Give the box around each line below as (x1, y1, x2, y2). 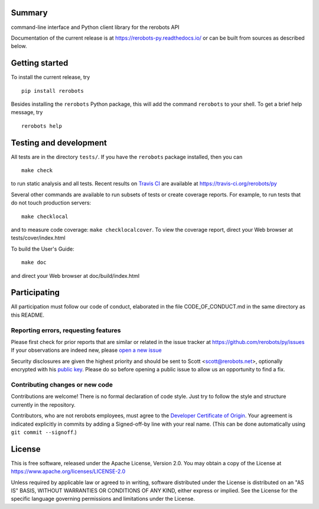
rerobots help (21, 122, 62, 129)
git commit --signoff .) (11, 429, 77, 436)
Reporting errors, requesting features (11, 326, 121, 334)
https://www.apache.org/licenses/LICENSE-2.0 (11, 468, 126, 475)
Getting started (11, 58, 69, 68)
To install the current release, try (11, 74, 90, 81)
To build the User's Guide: (11, 245, 75, 252)
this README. (11, 311, 44, 319)
